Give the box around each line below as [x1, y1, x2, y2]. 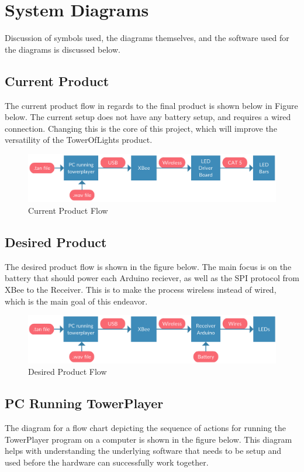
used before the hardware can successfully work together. [5, 456, 209, 468]
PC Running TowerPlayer [5, 394, 164, 412]
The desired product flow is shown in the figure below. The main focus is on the [5, 260, 292, 272]
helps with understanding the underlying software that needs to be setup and [5, 444, 282, 457]
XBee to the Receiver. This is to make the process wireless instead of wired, [5, 283, 277, 295]
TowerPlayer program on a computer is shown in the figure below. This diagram [5, 433, 292, 445]
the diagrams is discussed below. [5, 43, 120, 55]
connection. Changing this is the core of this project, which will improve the [5, 122, 277, 134]
